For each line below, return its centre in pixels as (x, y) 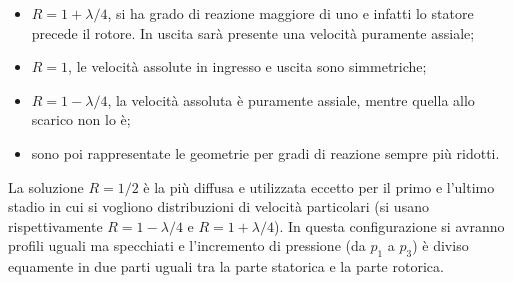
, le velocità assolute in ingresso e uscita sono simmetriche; (247, 66)
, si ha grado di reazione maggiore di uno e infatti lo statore (290, 13)
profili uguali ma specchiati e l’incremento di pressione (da (187, 245)
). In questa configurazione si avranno (389, 225)
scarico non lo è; (81, 119)
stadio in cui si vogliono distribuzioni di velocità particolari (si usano (218, 206)
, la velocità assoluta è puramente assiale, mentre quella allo (291, 99)
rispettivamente (55, 225)
